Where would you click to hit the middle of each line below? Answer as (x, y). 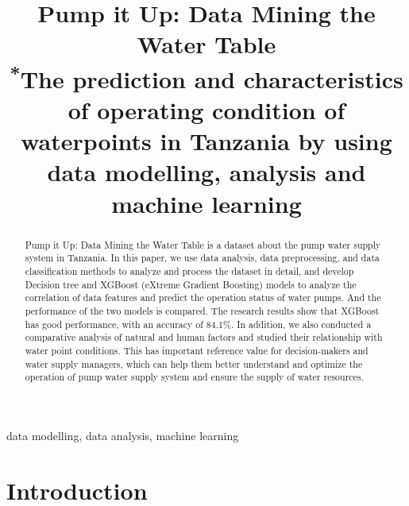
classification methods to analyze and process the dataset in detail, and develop (189, 270)
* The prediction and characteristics (206, 77)
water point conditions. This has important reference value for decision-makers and (197, 350)
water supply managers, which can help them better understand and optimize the (194, 363)
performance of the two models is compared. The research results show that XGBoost (202, 310)
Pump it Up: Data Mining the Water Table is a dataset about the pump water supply (203, 244)
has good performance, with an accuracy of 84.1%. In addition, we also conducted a (198, 324)
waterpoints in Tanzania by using (206, 141)
